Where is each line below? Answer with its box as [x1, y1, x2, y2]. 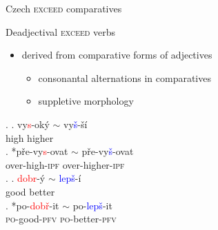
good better [6, 184, 55, 198]
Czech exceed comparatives [6, 1, 122, 15]
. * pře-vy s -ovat [6, 144, 68, 158]
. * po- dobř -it [6, 198, 59, 212]
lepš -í [59, 171, 81, 185]
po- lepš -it [72, 198, 112, 212]
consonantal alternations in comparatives [38, 70, 211, 85]
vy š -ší [63, 116, 88, 131]
